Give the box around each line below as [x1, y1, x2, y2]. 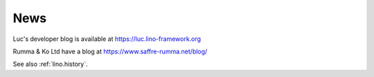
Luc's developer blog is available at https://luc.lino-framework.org [12, 35, 201, 43]
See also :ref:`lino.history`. [12, 60, 88, 69]
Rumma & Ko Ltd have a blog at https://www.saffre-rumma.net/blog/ [12, 47, 208, 55]
